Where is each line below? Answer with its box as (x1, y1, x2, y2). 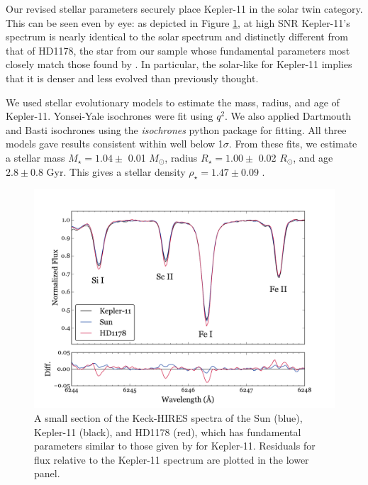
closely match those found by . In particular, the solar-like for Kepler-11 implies (6, 57, 352, 72)
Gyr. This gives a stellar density (46, 164, 186, 179)
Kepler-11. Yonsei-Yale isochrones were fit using (6, 108, 213, 123)
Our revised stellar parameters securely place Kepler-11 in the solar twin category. (6, 1, 363, 16)
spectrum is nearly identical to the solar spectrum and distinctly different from (6, 29, 348, 44)
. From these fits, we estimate (228, 136, 357, 151)
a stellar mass (6, 150, 65, 165)
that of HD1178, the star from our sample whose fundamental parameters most (6, 43, 350, 57)
